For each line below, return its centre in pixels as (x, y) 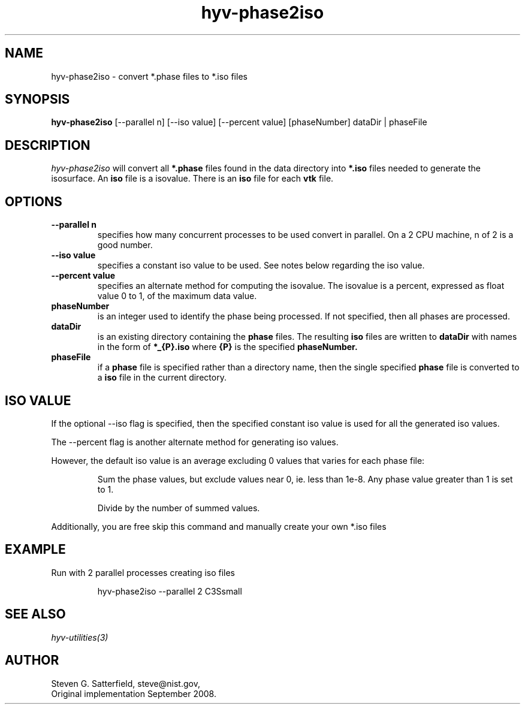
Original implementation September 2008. (134, 693)
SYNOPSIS (37, 99)
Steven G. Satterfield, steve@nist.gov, (126, 683)
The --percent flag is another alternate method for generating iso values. (195, 442)
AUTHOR (32, 660)
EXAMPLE (35, 550)
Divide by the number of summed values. (179, 508)
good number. (125, 245)
